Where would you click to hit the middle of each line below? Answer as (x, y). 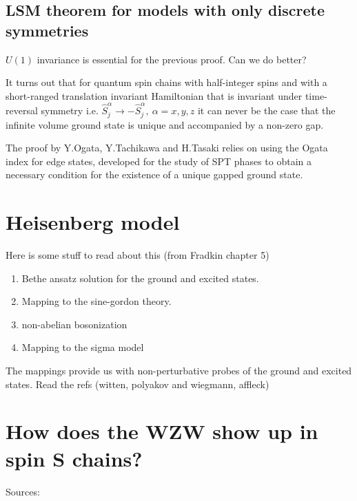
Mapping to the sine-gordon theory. (96, 301)
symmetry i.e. (70, 110)
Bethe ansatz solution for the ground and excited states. (140, 278)
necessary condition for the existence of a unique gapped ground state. (154, 174)
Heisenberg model (93, 222)
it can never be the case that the (266, 110)
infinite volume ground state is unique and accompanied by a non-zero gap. (165, 124)
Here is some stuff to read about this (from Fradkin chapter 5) (137, 255)
